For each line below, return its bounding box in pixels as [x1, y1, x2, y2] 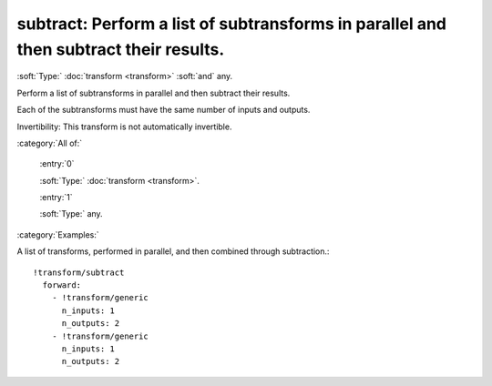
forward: [42, 280, 82, 290]
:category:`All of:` [16, 137, 83, 148]
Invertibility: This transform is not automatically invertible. [16, 121, 232, 132]
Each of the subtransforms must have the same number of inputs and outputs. [16, 105, 311, 116]
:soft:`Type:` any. [39, 208, 104, 219]
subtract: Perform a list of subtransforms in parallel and [16, 14, 446, 34]
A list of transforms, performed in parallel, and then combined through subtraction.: [16, 246, 330, 257]
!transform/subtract [33, 267, 125, 278]
